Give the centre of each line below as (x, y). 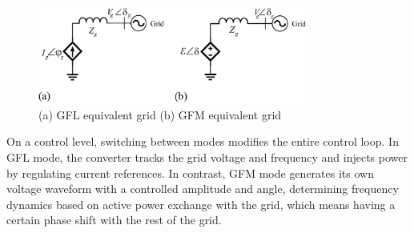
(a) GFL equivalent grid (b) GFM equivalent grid (160, 114)
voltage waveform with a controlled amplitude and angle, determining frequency (203, 189)
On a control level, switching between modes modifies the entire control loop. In (203, 141)
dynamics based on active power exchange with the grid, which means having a (201, 204)
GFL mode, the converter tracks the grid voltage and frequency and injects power (207, 157)
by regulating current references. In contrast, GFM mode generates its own (190, 173)
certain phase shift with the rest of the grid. (114, 220)
